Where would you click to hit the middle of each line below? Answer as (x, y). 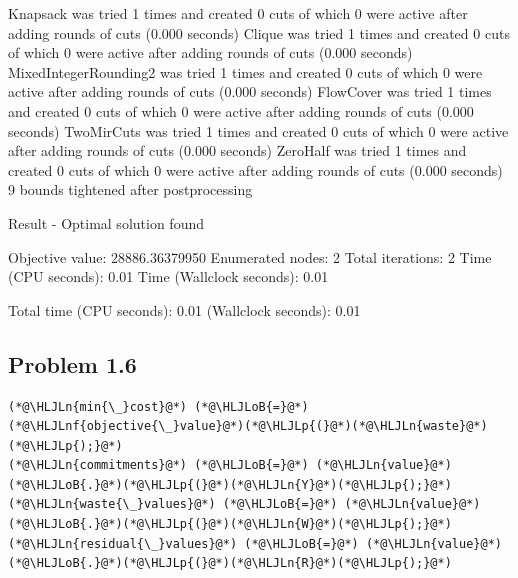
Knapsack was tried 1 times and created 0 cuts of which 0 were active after (238, 13)
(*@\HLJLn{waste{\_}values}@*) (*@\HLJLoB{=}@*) (173, 504)
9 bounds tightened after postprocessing (130, 189)
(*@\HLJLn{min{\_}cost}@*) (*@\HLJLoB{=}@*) (158, 406)
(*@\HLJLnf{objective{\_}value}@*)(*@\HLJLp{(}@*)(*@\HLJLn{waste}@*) (248, 426)
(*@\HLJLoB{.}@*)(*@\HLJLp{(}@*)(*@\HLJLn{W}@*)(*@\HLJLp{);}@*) (230, 524)
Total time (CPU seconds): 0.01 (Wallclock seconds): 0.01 (184, 309)
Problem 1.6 (72, 363)
